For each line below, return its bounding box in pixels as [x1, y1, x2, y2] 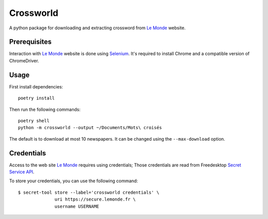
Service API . [9, 169, 35, 175]
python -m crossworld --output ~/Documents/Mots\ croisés [18, 125, 162, 131]
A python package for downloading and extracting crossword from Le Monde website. [9, 25, 186, 31]
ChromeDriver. [9, 58, 39, 64]
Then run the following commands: [9, 106, 81, 112]
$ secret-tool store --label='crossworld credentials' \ [18, 189, 160, 195]
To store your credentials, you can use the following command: [9, 178, 138, 184]
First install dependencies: [9, 83, 63, 89]
